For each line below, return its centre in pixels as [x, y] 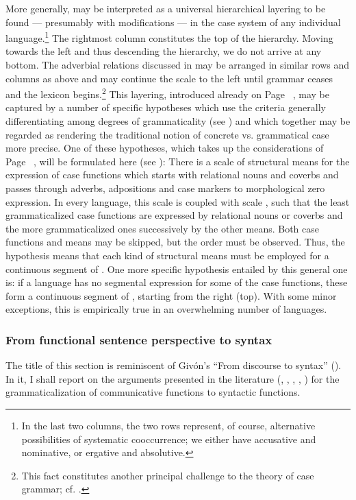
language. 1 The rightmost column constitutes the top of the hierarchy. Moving [169, 37]
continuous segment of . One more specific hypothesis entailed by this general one [177, 269]
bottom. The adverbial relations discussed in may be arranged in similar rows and [177, 65]
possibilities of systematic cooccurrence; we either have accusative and [169, 439]
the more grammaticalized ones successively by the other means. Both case [163, 228]
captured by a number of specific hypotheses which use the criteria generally [166, 107]
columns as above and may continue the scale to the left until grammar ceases [169, 78]
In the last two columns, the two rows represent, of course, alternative [168, 425]
